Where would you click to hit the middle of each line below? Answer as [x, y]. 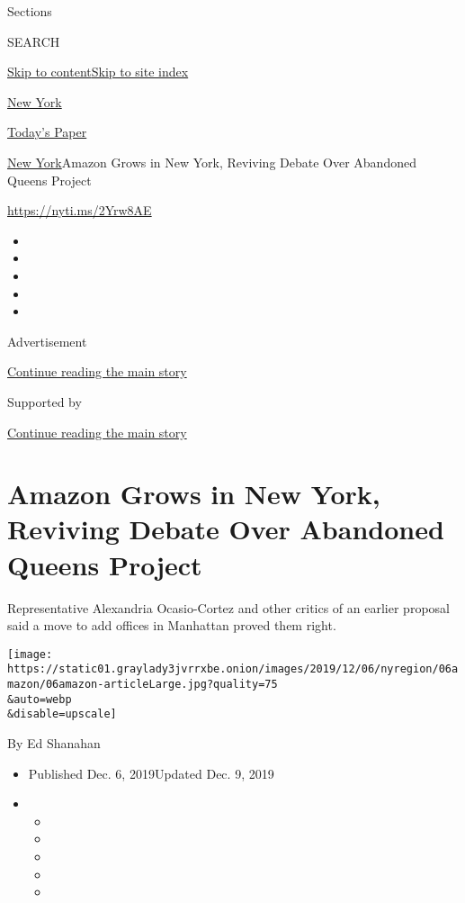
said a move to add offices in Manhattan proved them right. [172, 625]
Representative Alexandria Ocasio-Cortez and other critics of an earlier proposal [228, 607]
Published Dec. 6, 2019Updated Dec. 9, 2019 [151, 773]
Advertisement [47, 341]
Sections [30, 11]
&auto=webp [40, 699]
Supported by [45, 401]
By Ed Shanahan [54, 743]
